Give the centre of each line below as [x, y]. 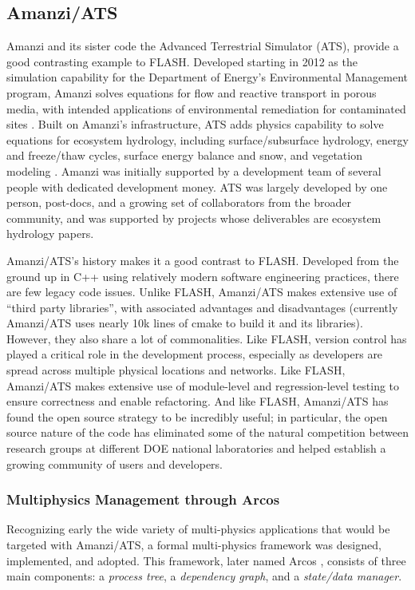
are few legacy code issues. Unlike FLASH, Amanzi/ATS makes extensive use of [202, 292]
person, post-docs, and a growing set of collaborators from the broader [179, 202]
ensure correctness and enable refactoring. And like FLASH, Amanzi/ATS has [198, 401]
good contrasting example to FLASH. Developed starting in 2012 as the [182, 61]
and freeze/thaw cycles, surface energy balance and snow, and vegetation [184, 155]
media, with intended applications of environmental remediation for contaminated [206, 108]
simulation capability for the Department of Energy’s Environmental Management [207, 77]
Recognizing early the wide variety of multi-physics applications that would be [198, 529]
